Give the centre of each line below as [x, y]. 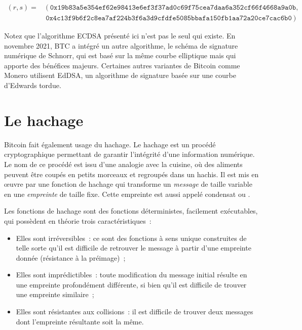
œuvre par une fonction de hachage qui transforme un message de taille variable [128, 184]
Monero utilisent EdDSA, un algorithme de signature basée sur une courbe [120, 75]
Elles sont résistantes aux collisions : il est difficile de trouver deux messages [135, 312]
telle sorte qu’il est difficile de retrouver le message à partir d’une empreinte [134, 248]
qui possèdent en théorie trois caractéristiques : [78, 220]
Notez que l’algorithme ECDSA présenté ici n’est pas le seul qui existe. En [120, 36]
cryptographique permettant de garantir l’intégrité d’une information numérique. [129, 154]
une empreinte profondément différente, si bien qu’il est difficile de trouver [131, 284]
